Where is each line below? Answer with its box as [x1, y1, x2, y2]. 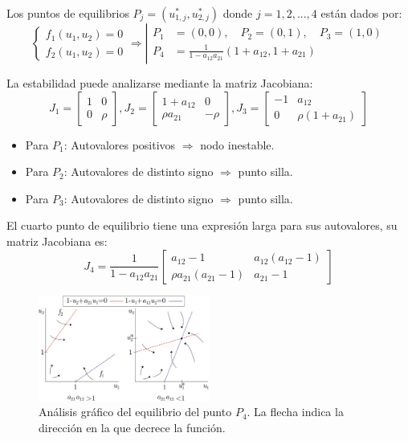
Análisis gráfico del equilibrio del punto [39, 403, 232, 420]
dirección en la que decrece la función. [39, 419, 226, 435]
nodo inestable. [200, 136, 275, 153]
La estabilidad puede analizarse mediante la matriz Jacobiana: [6, 75, 313, 91]
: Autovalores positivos [63, 136, 176, 153]
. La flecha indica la [247, 403, 344, 420]
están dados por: [320, 5, 402, 21]
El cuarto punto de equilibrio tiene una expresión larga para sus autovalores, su [6, 217, 398, 234]
